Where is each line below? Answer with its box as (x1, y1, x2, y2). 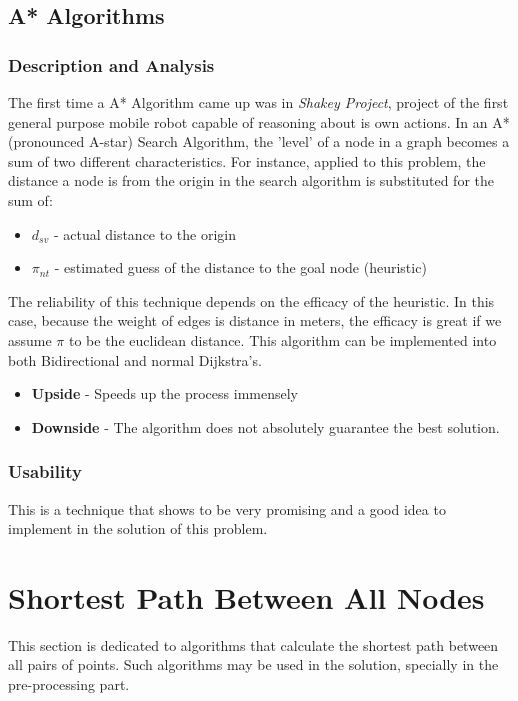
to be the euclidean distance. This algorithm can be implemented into (69, 329, 497, 350)
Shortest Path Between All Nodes (8, 576, 485, 617)
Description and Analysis (8, 52, 215, 77)
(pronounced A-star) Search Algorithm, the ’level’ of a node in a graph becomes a (8, 131, 510, 152)
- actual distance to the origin (53, 223, 237, 244)
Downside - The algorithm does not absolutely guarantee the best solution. (31, 416, 500, 437)
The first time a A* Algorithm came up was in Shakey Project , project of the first (8, 92, 509, 112)
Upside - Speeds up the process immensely (31, 383, 298, 404)
